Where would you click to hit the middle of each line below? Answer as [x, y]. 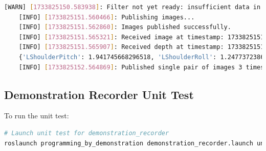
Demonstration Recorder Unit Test [99, 94]
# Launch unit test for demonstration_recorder [87, 133]
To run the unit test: [37, 116]
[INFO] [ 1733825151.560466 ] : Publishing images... [107, 17]
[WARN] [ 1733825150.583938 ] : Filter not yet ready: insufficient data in [132, 7]
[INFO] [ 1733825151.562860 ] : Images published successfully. [125, 27]
